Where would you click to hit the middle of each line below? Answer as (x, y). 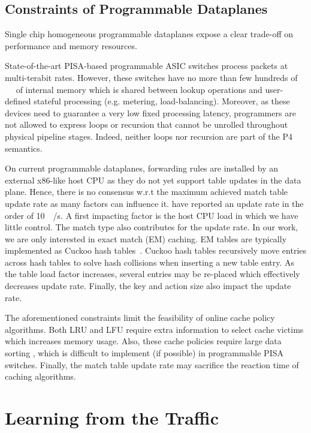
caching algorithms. (40, 376)
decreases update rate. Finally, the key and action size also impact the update (148, 286)
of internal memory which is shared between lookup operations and (139, 89)
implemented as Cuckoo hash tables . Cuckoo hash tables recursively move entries (156, 250)
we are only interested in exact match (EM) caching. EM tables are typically (146, 238)
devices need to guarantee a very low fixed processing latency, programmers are (150, 112)
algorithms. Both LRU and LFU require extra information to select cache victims (154, 329)
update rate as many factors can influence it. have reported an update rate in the (154, 203)
